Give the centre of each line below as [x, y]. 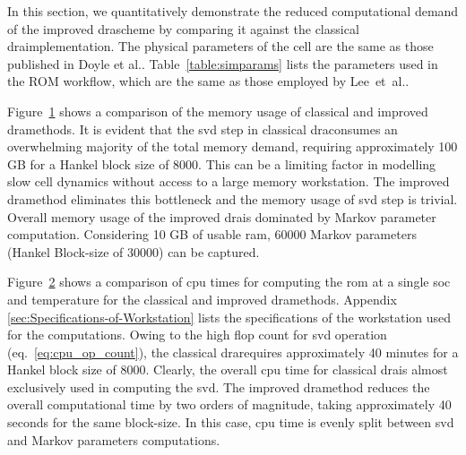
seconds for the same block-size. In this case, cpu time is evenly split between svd [231, 422]
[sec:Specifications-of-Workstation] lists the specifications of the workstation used [229, 317]
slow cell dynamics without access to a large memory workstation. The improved [229, 181]
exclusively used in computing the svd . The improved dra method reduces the [219, 386]
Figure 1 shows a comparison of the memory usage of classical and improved [218, 111]
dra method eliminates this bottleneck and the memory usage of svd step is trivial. [233, 198]
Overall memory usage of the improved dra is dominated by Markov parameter [222, 216]
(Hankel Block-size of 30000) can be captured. [134, 251]
